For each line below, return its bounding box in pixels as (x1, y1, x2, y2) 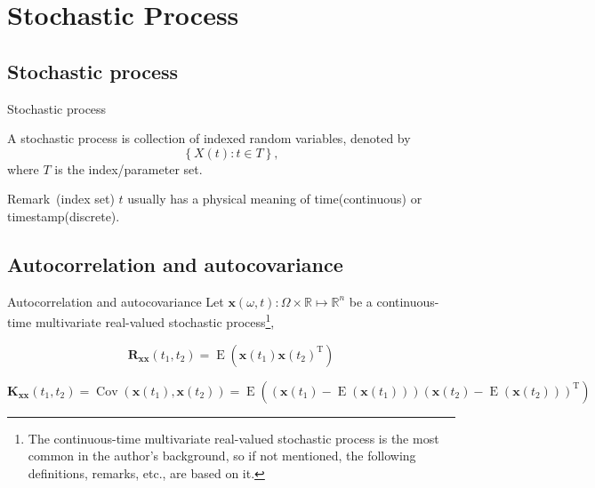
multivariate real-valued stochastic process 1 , (35, 310, 275, 331)
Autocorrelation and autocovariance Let (7, 292, 224, 310)
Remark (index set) (7, 189, 115, 208)
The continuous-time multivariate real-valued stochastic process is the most (28, 428, 439, 447)
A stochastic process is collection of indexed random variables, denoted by (7, 129, 411, 148)
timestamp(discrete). (7, 206, 120, 225)
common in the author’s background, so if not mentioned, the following (28, 446, 416, 465)
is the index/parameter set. (54, 159, 203, 178)
